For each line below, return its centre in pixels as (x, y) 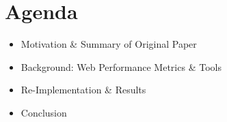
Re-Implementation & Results (83, 90)
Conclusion (44, 112)
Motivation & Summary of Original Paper (109, 44)
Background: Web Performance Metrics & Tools (121, 66)
